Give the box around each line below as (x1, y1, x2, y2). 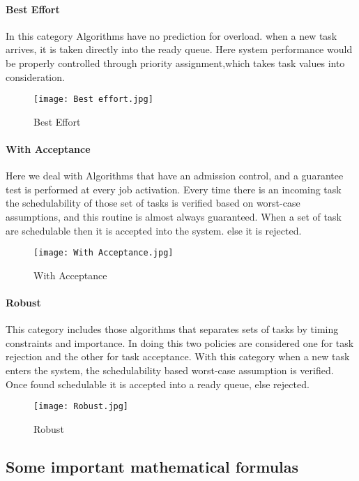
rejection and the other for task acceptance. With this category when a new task (6, 349, 350, 364)
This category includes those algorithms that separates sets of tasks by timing (6, 322, 339, 336)
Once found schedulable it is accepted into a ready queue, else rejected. (6, 376, 310, 391)
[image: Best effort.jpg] (33, 94, 153, 105)
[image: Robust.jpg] (33, 401, 129, 412)
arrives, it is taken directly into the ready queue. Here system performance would (6, 42, 353, 57)
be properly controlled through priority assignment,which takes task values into (6, 55, 345, 70)
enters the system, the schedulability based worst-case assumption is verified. (6, 363, 334, 378)
